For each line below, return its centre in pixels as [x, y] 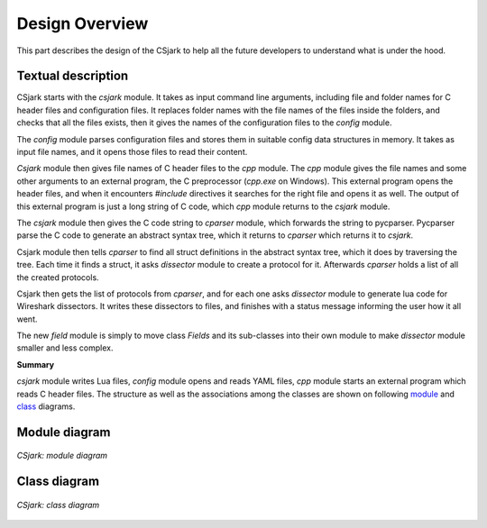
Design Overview [83, 23]
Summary [35, 364]
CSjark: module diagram [62, 456]
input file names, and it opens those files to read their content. [132, 152]
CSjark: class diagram [58, 505]
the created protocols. [58, 277]
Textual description [73, 76]
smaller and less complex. [65, 348]
